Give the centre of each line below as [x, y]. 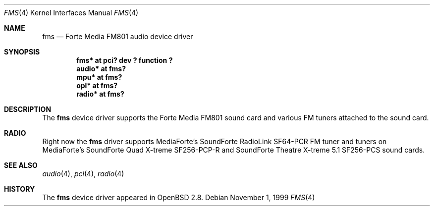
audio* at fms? [101, 69]
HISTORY [20, 189]
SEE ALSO [21, 165]
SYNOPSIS [22, 52]
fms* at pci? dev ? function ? [125, 60]
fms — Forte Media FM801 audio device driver [118, 36]
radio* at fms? [100, 94]
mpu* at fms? [99, 77]
